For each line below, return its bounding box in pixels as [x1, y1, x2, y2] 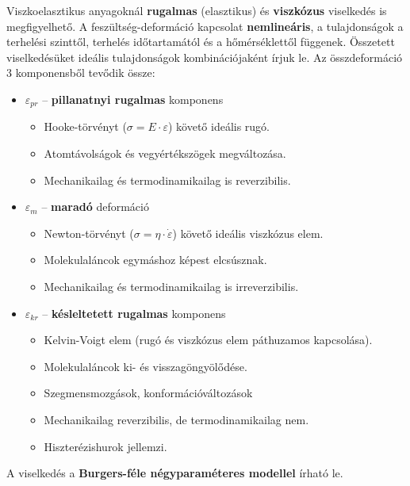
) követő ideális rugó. [167, 118, 270, 135]
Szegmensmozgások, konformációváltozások [44, 385, 253, 401]
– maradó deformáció [41, 198, 149, 215]
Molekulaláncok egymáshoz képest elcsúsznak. [44, 251, 267, 268]
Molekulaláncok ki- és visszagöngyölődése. [44, 358, 247, 374]
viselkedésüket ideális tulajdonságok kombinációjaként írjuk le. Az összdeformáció [6, 48, 403, 65]
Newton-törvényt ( [44, 224, 134, 241]
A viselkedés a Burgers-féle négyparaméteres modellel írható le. [6, 465, 343, 481]
